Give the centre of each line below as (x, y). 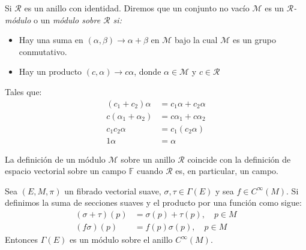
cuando (150, 171)
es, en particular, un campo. (227, 171)
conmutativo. (43, 51)
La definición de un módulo (55, 159)
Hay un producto (50, 71)
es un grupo (254, 40)
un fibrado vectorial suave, (113, 190)
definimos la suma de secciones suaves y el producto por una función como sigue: (153, 202)
